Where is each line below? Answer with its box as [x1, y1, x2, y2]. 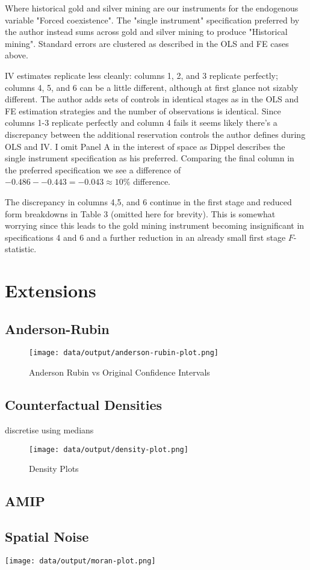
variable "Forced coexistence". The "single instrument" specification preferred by [5, 13, 300, 26]
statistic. [5, 243, 37, 255]
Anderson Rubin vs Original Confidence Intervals [29, 366, 210, 379]
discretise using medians [5, 423, 94, 436]
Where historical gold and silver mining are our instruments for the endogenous [5, 2, 299, 14]
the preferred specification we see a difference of [5, 163, 181, 176]
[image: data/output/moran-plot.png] [5, 556, 156, 565]
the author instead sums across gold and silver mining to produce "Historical [5, 25, 288, 38]
